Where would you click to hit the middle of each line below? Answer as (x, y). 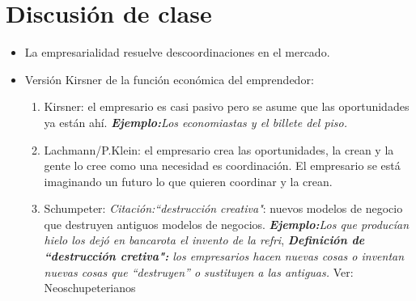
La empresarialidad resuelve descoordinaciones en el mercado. (177, 52)
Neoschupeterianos (90, 288)
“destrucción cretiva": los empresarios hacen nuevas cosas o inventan (224, 256)
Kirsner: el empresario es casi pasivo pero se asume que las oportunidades (227, 106)
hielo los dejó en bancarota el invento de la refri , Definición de (204, 240)
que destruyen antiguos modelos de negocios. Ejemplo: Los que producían (227, 224)
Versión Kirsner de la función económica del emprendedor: (169, 79)
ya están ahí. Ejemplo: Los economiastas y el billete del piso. (196, 122)
